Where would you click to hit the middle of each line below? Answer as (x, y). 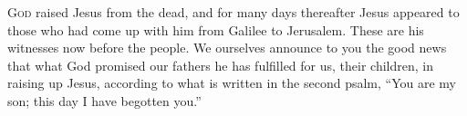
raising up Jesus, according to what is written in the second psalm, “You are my (232, 83)
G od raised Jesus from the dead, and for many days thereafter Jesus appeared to (233, 12)
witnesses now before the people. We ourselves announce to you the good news (227, 48)
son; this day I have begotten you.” (104, 100)
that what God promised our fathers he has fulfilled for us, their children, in (220, 65)
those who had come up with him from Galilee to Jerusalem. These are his (216, 29)
